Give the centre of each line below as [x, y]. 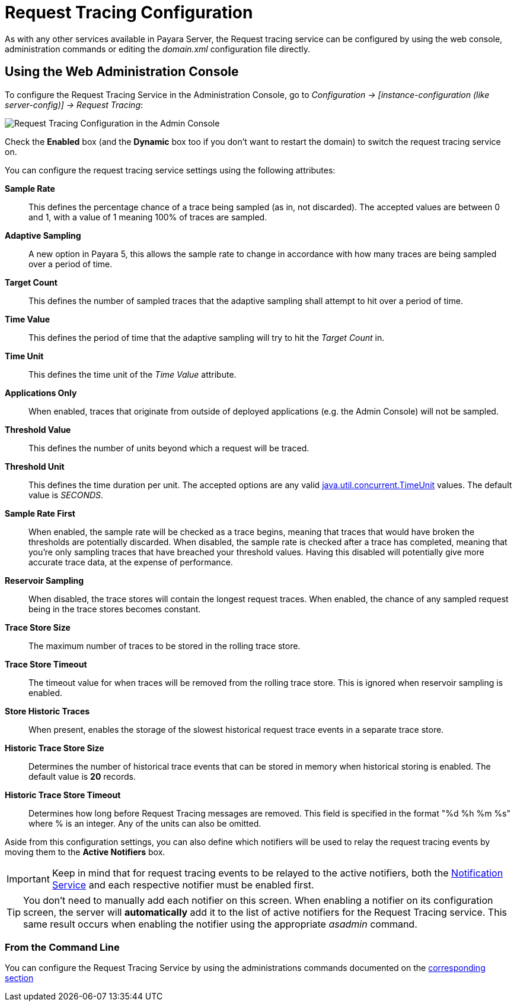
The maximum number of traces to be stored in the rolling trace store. [165, 646]
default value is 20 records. [82, 776]
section [19, 978]
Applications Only [41, 393]
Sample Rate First [40, 513]
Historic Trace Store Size [55, 748]
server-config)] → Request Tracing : [74, 105]
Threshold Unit [35, 466]
